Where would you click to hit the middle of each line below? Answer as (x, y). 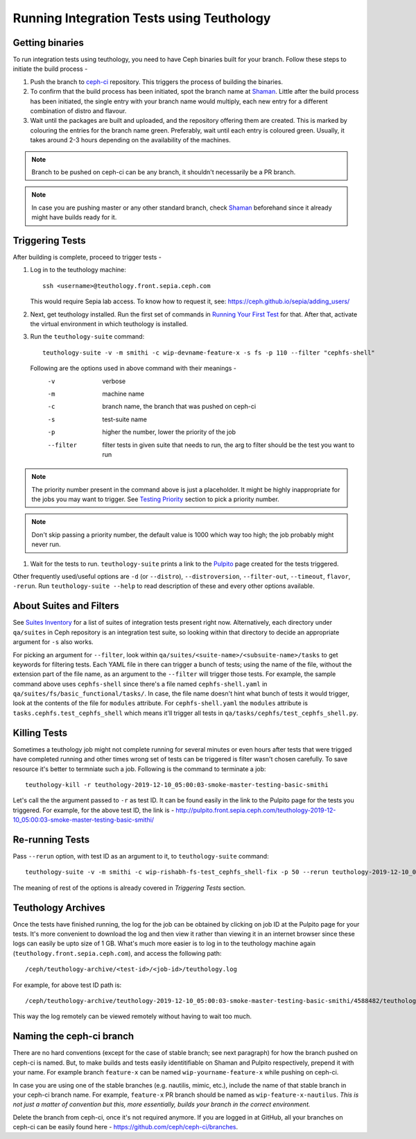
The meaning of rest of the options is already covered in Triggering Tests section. (129, 888)
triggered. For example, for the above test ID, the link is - (94, 810)
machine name (123, 394)
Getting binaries (49, 43)
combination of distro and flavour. (78, 111)
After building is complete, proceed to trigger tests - (87, 258)
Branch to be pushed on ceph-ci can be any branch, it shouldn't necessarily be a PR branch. (164, 172)
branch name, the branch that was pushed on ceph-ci (179, 407)
